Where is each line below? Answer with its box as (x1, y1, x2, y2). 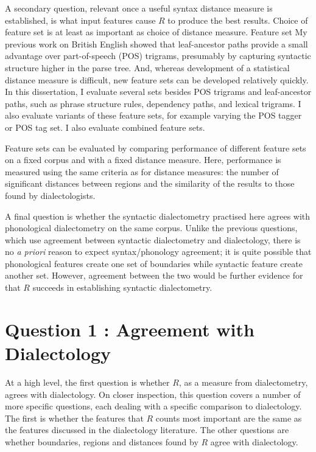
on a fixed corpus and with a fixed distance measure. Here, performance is (5, 153, 281, 166)
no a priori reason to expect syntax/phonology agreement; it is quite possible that (5, 245, 312, 258)
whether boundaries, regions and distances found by (5, 435, 198, 448)
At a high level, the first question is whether (5, 375, 170, 388)
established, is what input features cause (5, 13, 156, 26)
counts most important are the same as (155, 411, 302, 424)
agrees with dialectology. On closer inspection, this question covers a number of (5, 388, 301, 400)
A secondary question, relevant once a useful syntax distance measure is (5, 2, 273, 14)
